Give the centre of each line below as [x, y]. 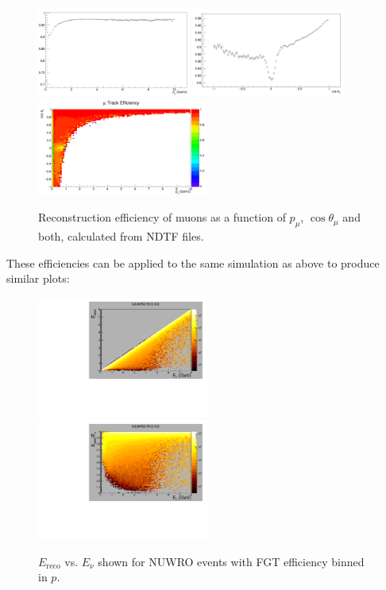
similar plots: [38, 278]
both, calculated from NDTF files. [121, 235]
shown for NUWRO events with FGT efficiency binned [231, 561]
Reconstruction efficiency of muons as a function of [162, 217]
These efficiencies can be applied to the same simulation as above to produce [193, 262]
